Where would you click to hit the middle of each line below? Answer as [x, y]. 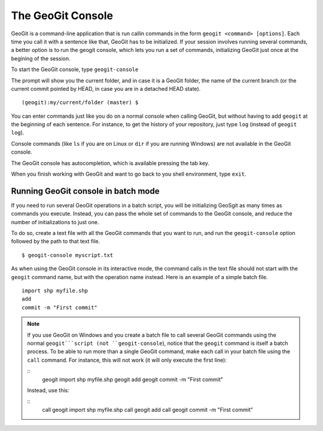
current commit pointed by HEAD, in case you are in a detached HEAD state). [106, 88]
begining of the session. [41, 58]
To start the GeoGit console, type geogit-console [75, 69]
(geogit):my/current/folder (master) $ [80, 103]
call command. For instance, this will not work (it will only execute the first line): [127, 360]
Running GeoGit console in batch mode [85, 191]
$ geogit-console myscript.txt [68, 255]
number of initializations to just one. [55, 222]
